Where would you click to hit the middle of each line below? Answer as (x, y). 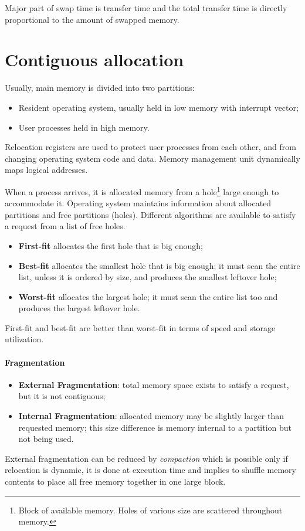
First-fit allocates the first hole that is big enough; (111, 245)
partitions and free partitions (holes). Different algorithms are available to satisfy (150, 214)
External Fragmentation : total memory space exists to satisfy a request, (154, 384)
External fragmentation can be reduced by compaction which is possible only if (146, 458)
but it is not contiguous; (62, 396)
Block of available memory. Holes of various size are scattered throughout (150, 510)
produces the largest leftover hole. (79, 308)
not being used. (46, 439)
